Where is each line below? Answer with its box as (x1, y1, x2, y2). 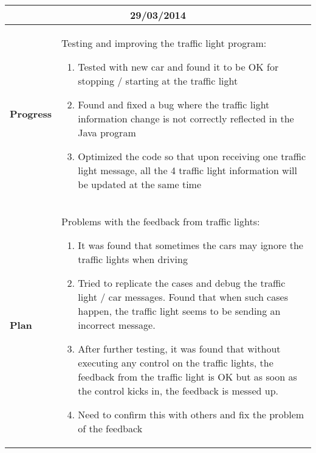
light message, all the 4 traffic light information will (78, 163, 298, 177)
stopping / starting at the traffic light (78, 74, 238, 88)
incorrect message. (78, 318, 156, 332)
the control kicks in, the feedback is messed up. (78, 384, 278, 398)
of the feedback (78, 421, 143, 435)
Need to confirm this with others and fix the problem (78, 407, 304, 421)
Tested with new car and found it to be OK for (78, 60, 279, 74)
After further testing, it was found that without (78, 342, 281, 356)
